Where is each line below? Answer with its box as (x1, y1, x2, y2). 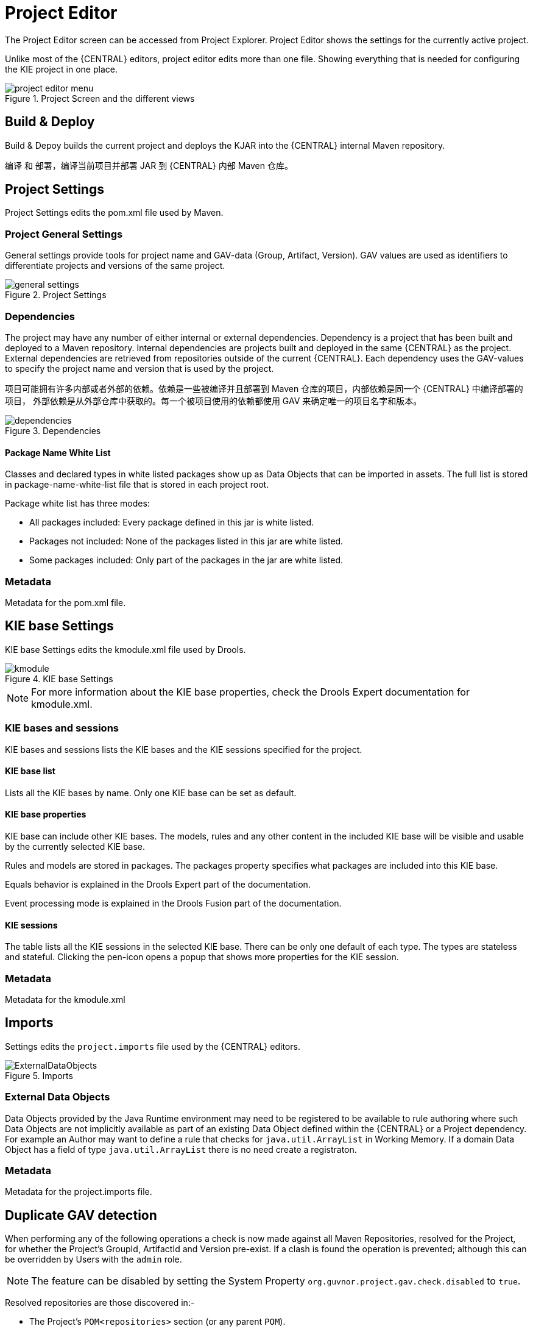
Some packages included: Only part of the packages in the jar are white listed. (29, 555, 344, 566)
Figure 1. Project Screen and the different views (5, 93, 195, 104)
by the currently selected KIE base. (5, 841, 146, 852)
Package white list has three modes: (5, 498, 150, 509)
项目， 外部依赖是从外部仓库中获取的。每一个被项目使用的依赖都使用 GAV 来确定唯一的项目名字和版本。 (5, 395, 422, 406)
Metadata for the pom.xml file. (5, 597, 126, 608)
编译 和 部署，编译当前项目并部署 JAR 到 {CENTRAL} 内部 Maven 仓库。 (5, 160, 293, 171)
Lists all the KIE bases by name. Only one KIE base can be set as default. (5, 787, 297, 798)
